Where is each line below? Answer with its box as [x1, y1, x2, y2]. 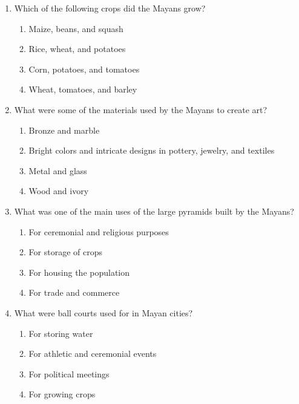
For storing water [28, 327, 93, 339]
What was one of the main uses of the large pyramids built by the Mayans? [14, 204, 294, 217]
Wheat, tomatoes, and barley [28, 83, 137, 96]
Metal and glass [28, 164, 87, 177]
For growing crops [28, 388, 96, 400]
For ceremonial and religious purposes [28, 225, 169, 238]
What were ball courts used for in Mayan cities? [14, 306, 193, 319]
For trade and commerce [28, 286, 120, 299]
